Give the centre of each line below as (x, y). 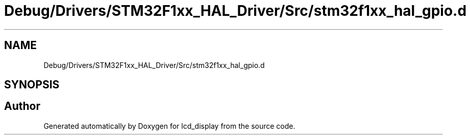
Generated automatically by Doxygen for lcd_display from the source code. (169, 126)
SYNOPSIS (32, 85)
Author (22, 106)
